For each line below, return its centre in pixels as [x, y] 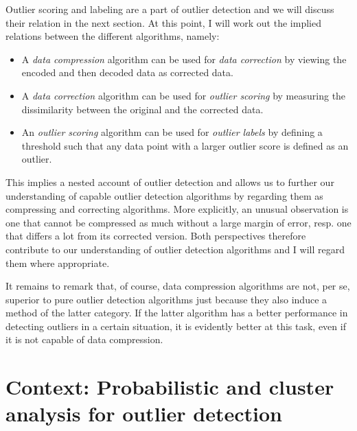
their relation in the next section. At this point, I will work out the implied [163, 22]
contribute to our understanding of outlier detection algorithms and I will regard [175, 249]
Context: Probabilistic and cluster [170, 387]
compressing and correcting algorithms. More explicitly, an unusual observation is [177, 209]
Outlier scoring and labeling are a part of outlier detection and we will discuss [170, 9]
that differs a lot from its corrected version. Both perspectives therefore [156, 236]
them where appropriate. [58, 263]
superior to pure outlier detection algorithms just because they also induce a [166, 299]
